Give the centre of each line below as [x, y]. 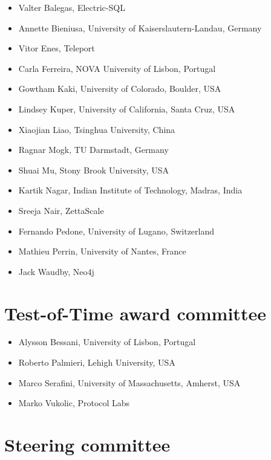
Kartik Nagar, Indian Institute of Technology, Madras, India [130, 190]
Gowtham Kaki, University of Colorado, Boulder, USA [120, 89]
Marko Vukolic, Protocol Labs [74, 403]
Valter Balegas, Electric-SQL [72, 7]
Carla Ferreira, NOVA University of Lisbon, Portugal [117, 68]
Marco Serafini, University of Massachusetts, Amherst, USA [129, 382]
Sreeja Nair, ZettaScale [61, 210]
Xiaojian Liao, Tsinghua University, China [97, 129]
